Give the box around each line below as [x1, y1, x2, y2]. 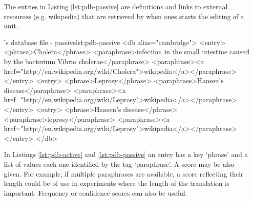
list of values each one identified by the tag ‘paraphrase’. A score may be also [4, 158, 234, 169]
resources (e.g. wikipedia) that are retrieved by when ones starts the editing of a [4, 11, 244, 21]
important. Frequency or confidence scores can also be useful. [4, 187, 187, 198]
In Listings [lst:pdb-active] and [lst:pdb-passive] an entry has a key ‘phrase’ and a [4, 149, 248, 159]
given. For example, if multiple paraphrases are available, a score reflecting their [4, 168, 244, 179]
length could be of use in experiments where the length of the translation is [4, 178, 230, 188]
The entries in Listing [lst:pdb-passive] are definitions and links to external [4, 1, 228, 11]
